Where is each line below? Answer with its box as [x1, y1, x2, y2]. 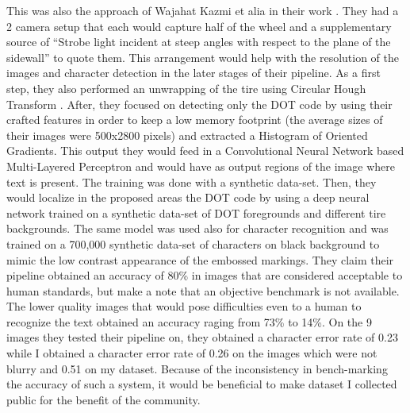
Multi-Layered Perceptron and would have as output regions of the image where [6, 157, 395, 174]
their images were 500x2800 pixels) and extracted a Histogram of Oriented [6, 126, 368, 143]
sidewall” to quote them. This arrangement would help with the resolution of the [6, 48, 400, 65]
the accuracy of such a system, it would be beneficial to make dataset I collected [6, 376, 397, 392]
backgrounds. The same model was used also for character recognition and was [6, 220, 389, 237]
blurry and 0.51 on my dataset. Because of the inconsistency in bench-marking [6, 360, 388, 376]
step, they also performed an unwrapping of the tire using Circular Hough [6, 79, 366, 96]
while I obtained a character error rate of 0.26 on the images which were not [6, 345, 377, 361]
